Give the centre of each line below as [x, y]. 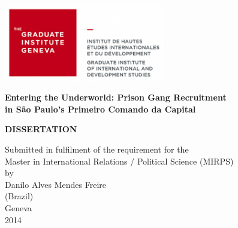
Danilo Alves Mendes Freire [56, 184]
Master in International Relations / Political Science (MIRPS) [119, 161]
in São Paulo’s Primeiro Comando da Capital [100, 109]
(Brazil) [19, 196]
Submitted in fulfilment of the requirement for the [97, 149]
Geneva [18, 207]
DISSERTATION [41, 129]
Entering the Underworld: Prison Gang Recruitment [116, 97]
